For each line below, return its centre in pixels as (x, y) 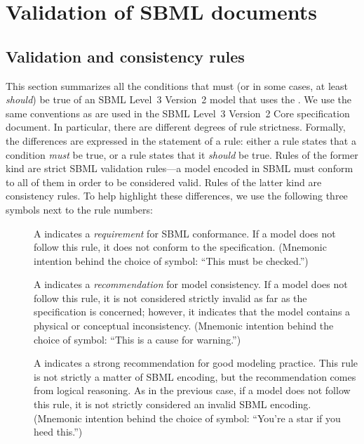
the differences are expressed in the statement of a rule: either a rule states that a (181, 140)
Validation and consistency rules (125, 56)
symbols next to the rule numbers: (79, 209)
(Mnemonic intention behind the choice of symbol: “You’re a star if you (187, 418)
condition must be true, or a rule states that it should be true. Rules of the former (182, 154)
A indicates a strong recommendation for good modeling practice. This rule (196, 363)
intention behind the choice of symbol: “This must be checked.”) (171, 260)
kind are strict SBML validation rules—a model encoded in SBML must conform (180, 168)
